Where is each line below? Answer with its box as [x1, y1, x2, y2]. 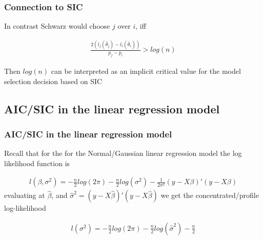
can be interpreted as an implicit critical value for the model [51, 65, 241, 76]
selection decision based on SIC [4, 75, 103, 86]
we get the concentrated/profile [160, 190, 259, 201]
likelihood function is [4, 157, 70, 168]
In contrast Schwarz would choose [4, 21, 110, 31]
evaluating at [4, 190, 45, 201]
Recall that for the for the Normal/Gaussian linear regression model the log [4, 148, 242, 158]
